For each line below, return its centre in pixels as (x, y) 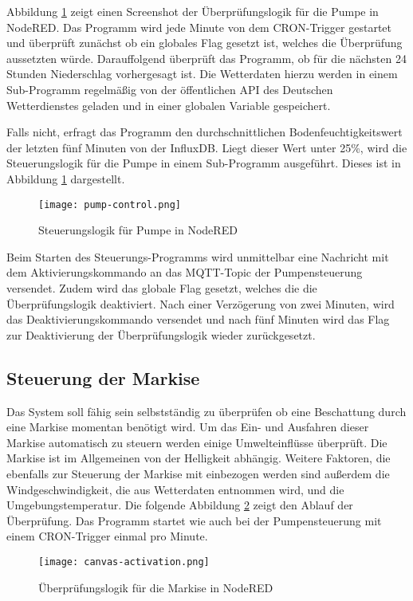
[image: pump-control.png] (110, 204)
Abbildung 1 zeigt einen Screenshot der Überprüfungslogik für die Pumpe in (193, 11)
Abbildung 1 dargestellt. (66, 178)
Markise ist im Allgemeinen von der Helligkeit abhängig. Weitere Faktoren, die (199, 458)
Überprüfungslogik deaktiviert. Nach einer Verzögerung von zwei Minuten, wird (201, 303)
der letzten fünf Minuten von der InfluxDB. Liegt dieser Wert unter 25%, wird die (207, 147)
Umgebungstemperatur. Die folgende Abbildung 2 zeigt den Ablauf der (180, 505)
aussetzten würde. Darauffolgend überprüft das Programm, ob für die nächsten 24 (206, 58)
